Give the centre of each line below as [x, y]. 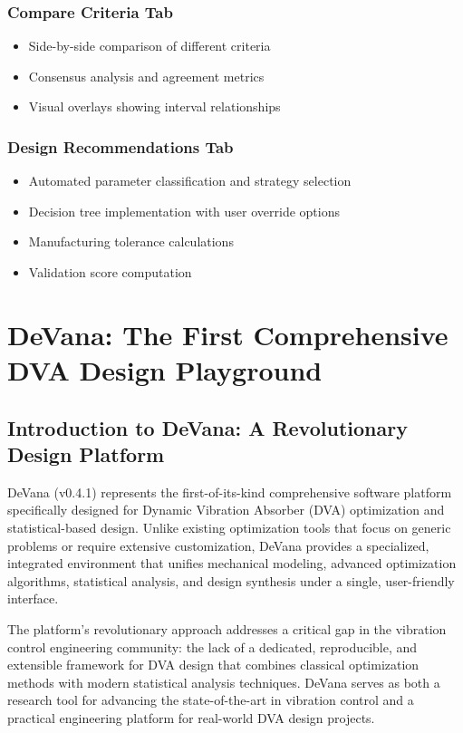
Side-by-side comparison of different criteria [150, 46]
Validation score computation [110, 272]
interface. [33, 598]
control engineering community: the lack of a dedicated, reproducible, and [212, 646]
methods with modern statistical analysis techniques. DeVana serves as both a [224, 682]
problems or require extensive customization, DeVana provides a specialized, [218, 545]
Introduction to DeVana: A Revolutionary [207, 427]
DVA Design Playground [165, 369]
